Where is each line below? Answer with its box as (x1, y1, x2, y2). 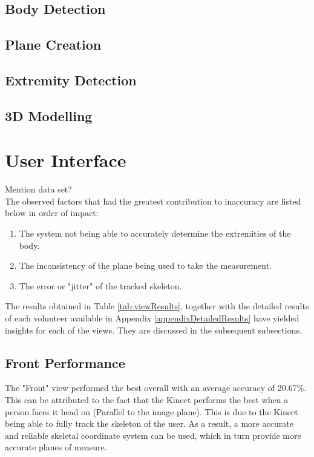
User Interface (5, 148, 126, 173)
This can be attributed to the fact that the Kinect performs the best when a (5, 393, 289, 406)
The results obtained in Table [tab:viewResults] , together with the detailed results (5, 300, 309, 312)
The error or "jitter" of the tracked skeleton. (19, 279, 182, 292)
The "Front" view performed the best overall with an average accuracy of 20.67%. (5, 381, 307, 394)
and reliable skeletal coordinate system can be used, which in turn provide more (5, 429, 301, 441)
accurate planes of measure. (5, 441, 107, 453)
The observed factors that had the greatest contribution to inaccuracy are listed (5, 194, 301, 207)
